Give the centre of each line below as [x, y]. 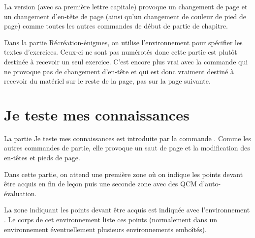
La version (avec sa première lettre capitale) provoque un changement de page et [126, 6]
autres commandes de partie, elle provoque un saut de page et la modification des [127, 148]
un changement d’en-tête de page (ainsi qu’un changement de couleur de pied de [125, 16]
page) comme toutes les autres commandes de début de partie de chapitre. [116, 26]
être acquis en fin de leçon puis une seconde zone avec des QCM [100, 184]
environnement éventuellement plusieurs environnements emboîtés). [105, 229]
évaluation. [20, 193]
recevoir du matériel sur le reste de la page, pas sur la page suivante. [107, 81]
